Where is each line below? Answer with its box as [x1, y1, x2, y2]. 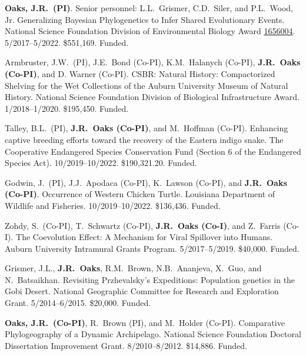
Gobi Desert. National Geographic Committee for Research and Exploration [5, 285, 279, 297]
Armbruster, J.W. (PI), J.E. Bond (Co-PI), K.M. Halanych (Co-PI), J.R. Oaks [5, 56, 301, 68]
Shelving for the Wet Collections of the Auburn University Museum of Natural [5, 79, 288, 91]
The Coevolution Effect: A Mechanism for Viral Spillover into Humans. [16, 231, 273, 243]
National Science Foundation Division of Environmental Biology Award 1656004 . [5, 25, 295, 37]
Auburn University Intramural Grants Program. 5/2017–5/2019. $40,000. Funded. [5, 242, 300, 254]
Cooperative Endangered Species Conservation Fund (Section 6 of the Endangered [5, 145, 301, 157]
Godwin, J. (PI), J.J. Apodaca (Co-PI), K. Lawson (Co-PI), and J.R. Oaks [5, 176, 287, 188]
